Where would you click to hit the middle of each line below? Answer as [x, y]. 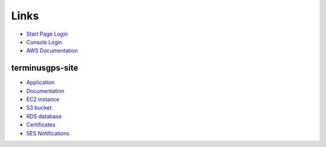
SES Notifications [48, 133]
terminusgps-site [45, 68]
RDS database [44, 116]
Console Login [44, 42]
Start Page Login [47, 34]
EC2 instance [43, 99]
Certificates [41, 125]
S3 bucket [39, 108]
